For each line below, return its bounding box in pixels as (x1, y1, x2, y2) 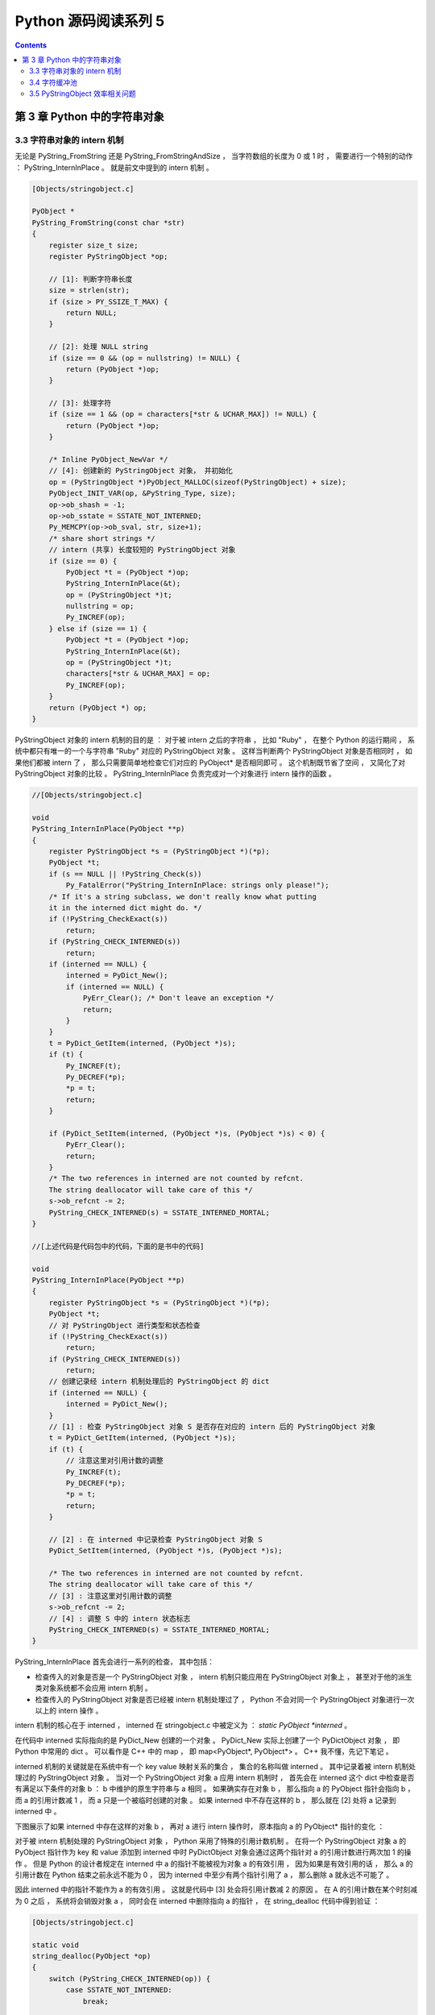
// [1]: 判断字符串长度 (48, 274, 133, 284)
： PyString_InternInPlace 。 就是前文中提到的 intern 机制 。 (14, 162, 213, 172)
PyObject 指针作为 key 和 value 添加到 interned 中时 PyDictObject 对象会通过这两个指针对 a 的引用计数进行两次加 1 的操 (14, 1847, 412, 1857)
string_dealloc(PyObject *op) (31, 1951, 151, 1960)
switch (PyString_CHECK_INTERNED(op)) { (48, 1974, 211, 1983)
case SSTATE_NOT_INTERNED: (65, 1985, 172, 1995)
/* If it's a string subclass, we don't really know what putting (48, 891, 317, 901)
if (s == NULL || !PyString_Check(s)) (48, 869, 202, 879)
